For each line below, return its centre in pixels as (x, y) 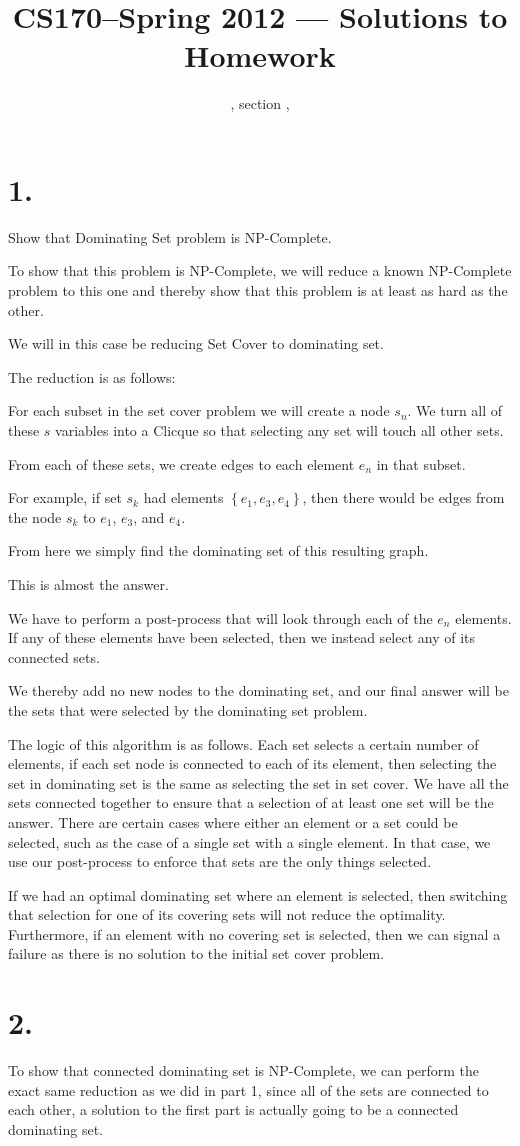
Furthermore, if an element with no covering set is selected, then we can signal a (254, 933)
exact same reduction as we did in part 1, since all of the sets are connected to (248, 1089)
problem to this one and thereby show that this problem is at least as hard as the (258, 290)
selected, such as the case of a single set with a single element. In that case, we (249, 841)
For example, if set (65, 497)
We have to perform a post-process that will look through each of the (220, 617)
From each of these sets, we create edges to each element (181, 463)
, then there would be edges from (403, 497)
